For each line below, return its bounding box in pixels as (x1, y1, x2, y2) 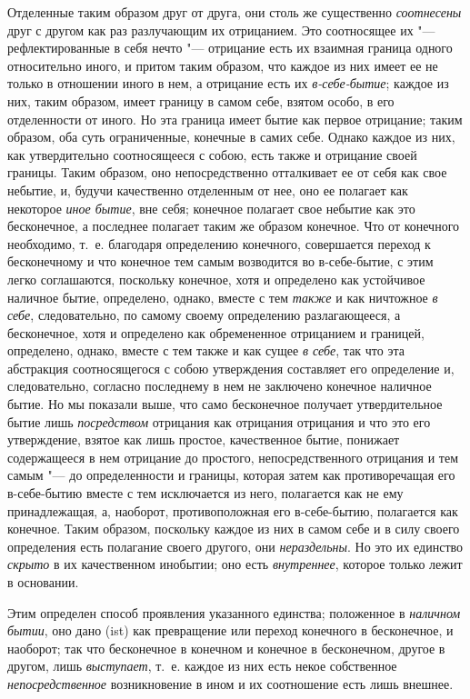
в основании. (7, 573, 79, 591)
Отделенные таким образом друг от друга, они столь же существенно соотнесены (7, 3, 462, 21)
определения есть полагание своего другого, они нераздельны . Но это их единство (7, 536, 464, 555)
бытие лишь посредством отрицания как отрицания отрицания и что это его (7, 412, 431, 431)
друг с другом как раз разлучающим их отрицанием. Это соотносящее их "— (7, 20, 435, 39)
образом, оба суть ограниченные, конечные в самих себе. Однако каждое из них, (7, 127, 455, 146)
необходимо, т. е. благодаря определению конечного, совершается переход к (7, 234, 431, 253)
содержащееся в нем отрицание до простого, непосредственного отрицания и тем (7, 447, 459, 466)
